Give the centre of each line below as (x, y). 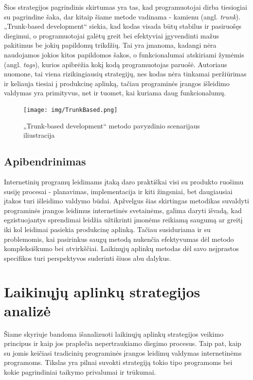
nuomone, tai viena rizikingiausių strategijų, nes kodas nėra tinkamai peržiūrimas (125, 74)
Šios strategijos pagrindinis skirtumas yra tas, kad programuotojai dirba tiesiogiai (126, 7)
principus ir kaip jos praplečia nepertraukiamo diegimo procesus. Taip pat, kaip (123, 343)
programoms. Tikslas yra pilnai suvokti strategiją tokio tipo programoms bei (118, 362)
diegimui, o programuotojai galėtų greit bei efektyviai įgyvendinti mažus (112, 35)
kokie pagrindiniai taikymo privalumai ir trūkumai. (80, 372)
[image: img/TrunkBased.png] (71, 110)
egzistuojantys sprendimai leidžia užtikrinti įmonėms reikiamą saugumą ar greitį (123, 220)
